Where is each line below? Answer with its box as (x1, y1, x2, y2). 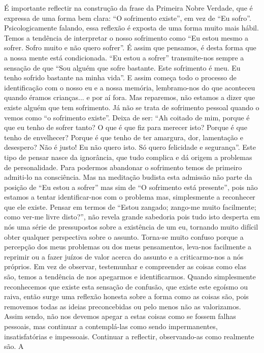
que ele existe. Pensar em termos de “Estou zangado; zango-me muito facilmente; (4, 201, 256, 212)
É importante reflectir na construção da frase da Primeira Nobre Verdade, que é (4, 3, 253, 13)
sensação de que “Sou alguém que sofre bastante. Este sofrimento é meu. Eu (4, 62, 241, 73)
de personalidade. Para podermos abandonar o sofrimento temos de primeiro (4, 162, 242, 172)
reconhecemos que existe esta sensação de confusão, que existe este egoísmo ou (4, 281, 248, 292)
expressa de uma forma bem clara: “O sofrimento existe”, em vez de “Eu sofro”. (4, 12, 251, 23)
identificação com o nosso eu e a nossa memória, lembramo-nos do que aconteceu (4, 82, 255, 92)
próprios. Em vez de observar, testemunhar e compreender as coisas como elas (4, 261, 246, 272)
